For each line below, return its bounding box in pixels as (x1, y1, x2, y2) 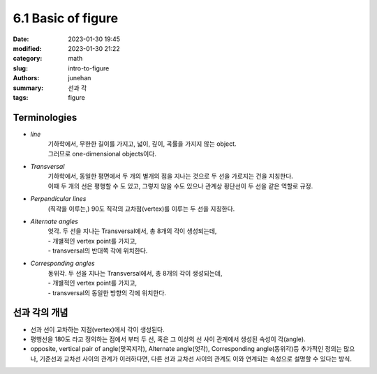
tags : (13, 93, 29, 101)
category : (13, 54, 43, 63)
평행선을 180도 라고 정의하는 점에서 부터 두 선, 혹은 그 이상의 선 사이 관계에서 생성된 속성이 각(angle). (30, 335, 306, 343)
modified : (13, 44, 42, 52)
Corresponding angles (30, 259, 95, 268)
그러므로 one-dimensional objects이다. (47, 149, 157, 158)
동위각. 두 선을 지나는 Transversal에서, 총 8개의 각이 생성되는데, (47, 269, 223, 277)
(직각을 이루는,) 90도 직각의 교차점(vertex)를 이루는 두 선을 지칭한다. (47, 204, 235, 213)
